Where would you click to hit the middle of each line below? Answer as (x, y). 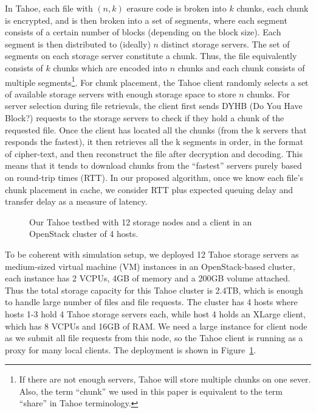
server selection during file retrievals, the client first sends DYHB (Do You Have (154, 106)
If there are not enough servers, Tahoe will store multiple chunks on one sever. (165, 379)
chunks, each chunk (273, 8)
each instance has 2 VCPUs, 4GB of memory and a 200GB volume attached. (148, 278)
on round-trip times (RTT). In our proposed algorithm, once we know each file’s (154, 177)
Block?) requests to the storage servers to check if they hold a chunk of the (145, 118)
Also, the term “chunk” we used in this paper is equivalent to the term (151, 391)
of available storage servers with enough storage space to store (121, 94)
